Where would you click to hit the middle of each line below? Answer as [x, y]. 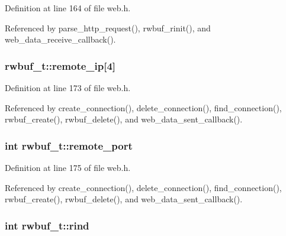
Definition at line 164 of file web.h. [68, 8]
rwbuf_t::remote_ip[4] [60, 65]
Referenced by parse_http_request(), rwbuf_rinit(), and [108, 28]
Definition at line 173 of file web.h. [68, 88]
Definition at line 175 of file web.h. [68, 167]
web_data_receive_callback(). [60, 39]
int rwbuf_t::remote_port [69, 145]
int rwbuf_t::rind [47, 225]
